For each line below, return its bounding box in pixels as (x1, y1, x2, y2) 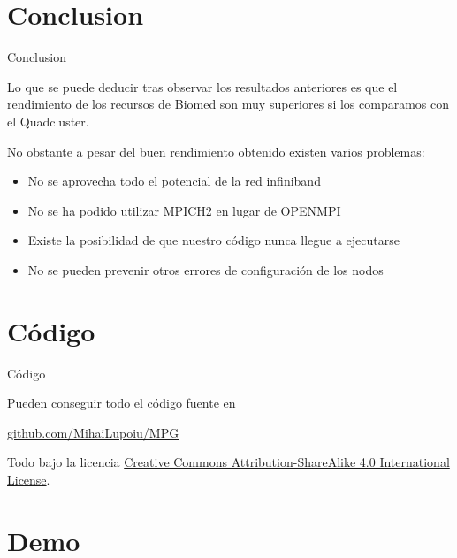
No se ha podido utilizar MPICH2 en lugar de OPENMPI (27, 201, 341, 219)
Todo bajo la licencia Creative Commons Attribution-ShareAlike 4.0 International (7, 453, 450, 471)
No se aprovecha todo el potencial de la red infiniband (27, 172, 321, 190)
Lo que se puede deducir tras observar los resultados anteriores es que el (7, 77, 398, 96)
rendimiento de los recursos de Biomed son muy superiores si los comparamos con (7, 95, 449, 113)
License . (7, 470, 50, 488)
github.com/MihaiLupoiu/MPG (7, 423, 179, 441)
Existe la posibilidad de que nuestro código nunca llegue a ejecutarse (27, 231, 400, 249)
